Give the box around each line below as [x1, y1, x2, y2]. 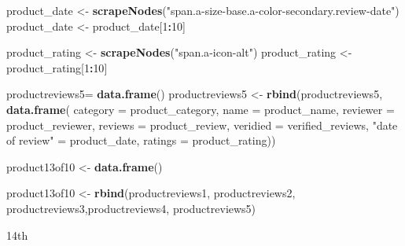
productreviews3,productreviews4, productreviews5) [6, 200, 256, 216]
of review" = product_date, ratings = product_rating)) [6, 132, 276, 149]
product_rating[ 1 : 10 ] [6, 59, 108, 75]
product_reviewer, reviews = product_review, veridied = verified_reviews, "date [6, 116, 398, 133]
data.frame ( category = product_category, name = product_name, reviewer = [6, 101, 395, 117]
